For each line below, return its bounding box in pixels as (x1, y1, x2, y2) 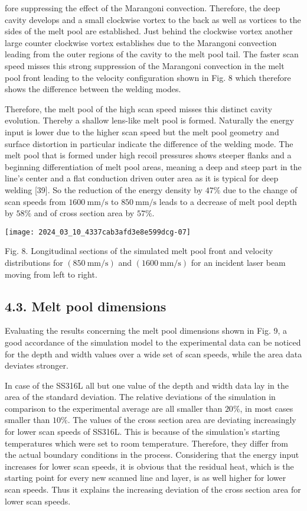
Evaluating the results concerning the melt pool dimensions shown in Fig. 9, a (5, 324, 288, 337)
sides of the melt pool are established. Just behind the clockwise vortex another (5, 25, 293, 37)
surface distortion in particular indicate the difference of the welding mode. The (5, 137, 293, 149)
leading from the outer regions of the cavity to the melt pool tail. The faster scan (5, 48, 299, 60)
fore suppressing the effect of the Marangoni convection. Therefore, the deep (5, 2, 280, 14)
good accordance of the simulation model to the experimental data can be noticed (5, 336, 301, 348)
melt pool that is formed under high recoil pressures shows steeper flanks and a (5, 149, 292, 161)
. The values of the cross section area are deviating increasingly (67, 414, 296, 426)
